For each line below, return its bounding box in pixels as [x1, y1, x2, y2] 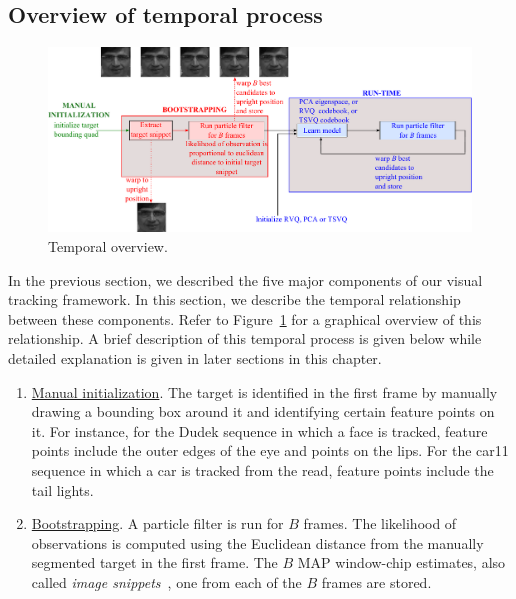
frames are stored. [321, 571, 432, 592]
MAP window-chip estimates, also [297, 552, 506, 573]
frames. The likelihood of [303, 513, 457, 534]
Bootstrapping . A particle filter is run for [31, 513, 284, 534]
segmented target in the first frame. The [31, 552, 278, 573]
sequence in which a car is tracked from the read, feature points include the [31, 460, 494, 480]
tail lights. [31, 479, 94, 500]
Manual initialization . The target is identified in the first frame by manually [31, 381, 498, 402]
